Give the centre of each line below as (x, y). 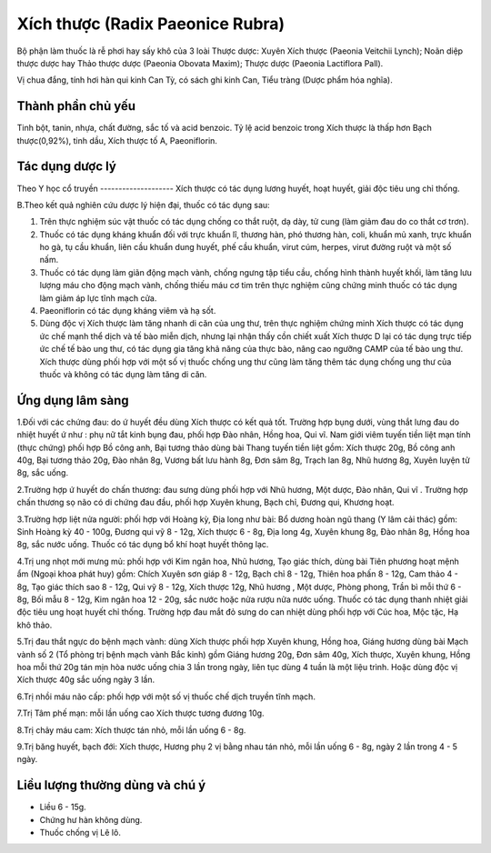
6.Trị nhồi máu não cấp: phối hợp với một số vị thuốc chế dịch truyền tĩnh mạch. (166, 697)
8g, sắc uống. (42, 473)
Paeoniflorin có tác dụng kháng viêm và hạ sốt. (128, 311)
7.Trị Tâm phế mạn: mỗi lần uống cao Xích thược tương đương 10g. (140, 713)
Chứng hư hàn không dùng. (91, 819)
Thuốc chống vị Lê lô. (80, 832)
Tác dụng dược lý (67, 167)
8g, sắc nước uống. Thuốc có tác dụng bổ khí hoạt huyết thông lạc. (143, 545)
